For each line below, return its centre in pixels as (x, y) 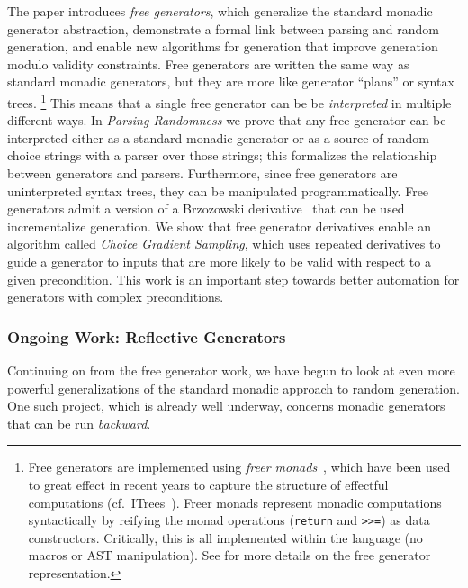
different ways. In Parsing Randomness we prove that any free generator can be (227, 120)
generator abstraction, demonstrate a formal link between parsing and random (224, 28)
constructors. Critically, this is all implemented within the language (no (225, 537)
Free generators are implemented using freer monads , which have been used (239, 467)
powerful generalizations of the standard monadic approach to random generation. (234, 388)
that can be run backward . (79, 423)
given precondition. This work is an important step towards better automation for (234, 279)
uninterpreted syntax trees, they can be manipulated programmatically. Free (218, 190)
